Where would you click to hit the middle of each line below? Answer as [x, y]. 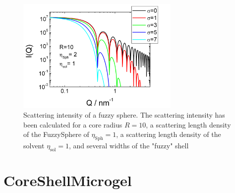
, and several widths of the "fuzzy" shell [129, 146]
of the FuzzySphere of [56, 134]
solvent [34, 146]
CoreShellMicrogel [68, 180]
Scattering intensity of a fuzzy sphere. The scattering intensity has [124, 115]
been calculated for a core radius [73, 124]
